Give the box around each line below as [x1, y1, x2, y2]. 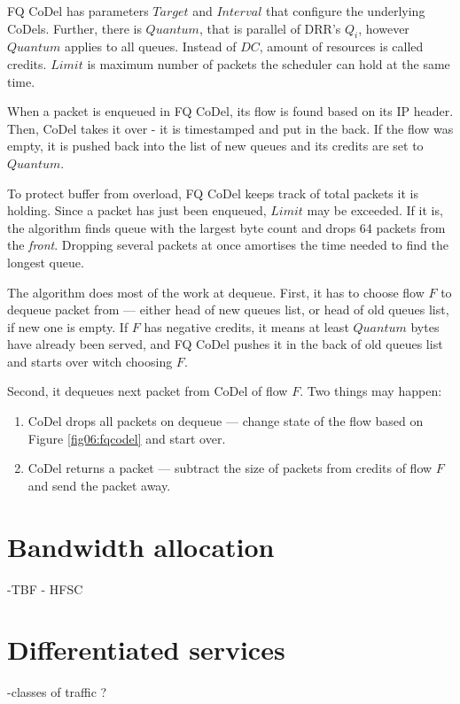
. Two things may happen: [300, 382, 442, 400]
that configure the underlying [265, 2, 425, 19]
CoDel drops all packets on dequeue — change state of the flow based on [27, 412, 424, 430]
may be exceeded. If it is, [307, 201, 443, 220]
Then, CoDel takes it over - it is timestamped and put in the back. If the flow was [7, 119, 454, 137]
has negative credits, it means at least [144, 317, 349, 336]
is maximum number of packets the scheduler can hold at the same [87, 54, 450, 73]
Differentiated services [7, 631, 285, 668]
